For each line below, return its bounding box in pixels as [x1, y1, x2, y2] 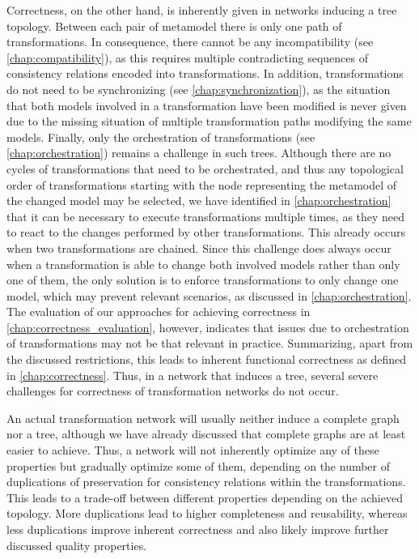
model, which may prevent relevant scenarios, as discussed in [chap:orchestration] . [6, 287, 412, 304]
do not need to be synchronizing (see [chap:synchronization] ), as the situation [6, 80, 391, 97]
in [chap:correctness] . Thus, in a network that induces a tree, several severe [6, 366, 379, 383]
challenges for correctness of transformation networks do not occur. [6, 382, 339, 399]
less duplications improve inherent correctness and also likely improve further [6, 521, 389, 537]
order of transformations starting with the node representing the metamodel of [6, 176, 397, 193]
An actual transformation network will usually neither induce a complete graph [6, 409, 400, 426]
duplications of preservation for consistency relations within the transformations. [6, 473, 406, 490]
